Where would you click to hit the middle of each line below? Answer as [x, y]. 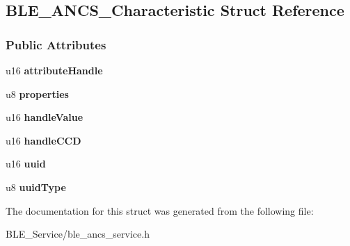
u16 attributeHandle [54, 70]
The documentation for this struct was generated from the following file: [160, 210]
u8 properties [37, 93]
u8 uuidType [36, 187]
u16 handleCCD [43, 140]
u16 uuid [26, 164]
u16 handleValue [45, 117]
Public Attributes [56, 44]
